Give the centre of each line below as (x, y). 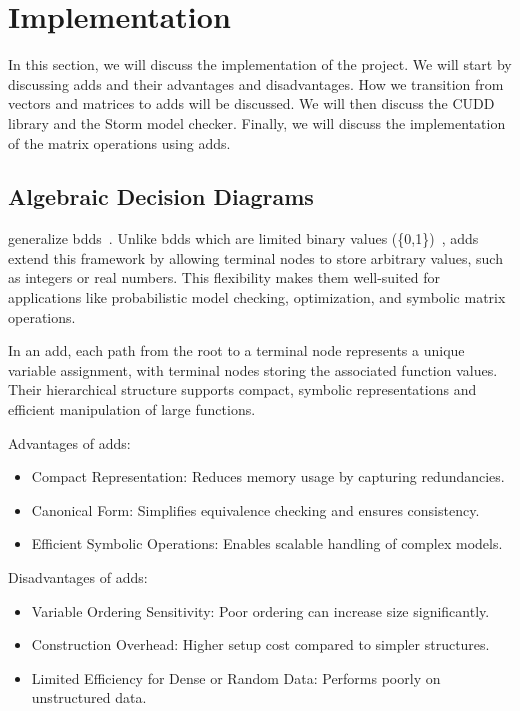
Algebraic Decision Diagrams (161, 196)
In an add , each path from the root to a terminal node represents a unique (236, 350)
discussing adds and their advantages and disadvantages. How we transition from (256, 83)
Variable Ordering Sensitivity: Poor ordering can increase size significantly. (260, 610)
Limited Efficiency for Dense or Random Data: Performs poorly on (236, 677)
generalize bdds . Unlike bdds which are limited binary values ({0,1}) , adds (243, 238)
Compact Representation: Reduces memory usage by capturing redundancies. (268, 476)
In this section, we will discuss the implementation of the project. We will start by (260, 64)
